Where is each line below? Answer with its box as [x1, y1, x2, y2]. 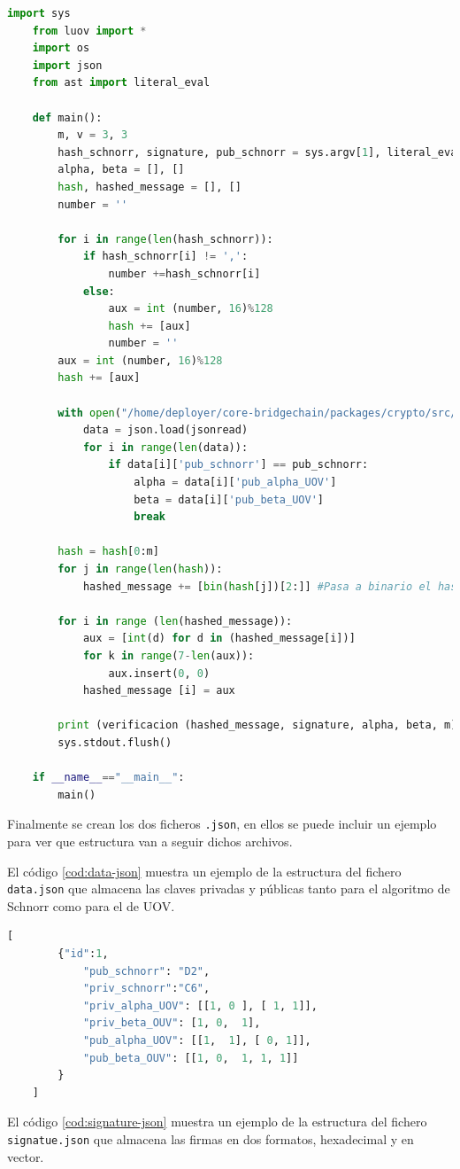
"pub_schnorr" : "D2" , [82, 964, 211, 978]
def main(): [32, 111, 103, 124]
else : [82, 284, 115, 298]
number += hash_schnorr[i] [108, 267, 261, 280]
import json [32, 58, 103, 72]
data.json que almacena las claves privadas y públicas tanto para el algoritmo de [7, 879, 450, 898]
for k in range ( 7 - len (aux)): [82, 649, 255, 662]
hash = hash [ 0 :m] [57, 545, 159, 558]
